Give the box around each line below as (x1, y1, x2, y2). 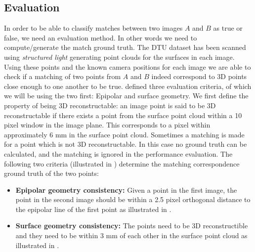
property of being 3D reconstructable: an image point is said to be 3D (4, 100, 216, 110)
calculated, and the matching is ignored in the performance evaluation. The (4, 148, 233, 159)
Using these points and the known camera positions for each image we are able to (4, 61, 251, 72)
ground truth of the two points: (4, 168, 99, 178)
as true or (213, 23, 243, 33)
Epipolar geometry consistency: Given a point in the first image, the (15, 184, 237, 195)
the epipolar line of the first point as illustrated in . (15, 204, 171, 214)
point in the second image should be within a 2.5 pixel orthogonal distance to (15, 194, 251, 205)
